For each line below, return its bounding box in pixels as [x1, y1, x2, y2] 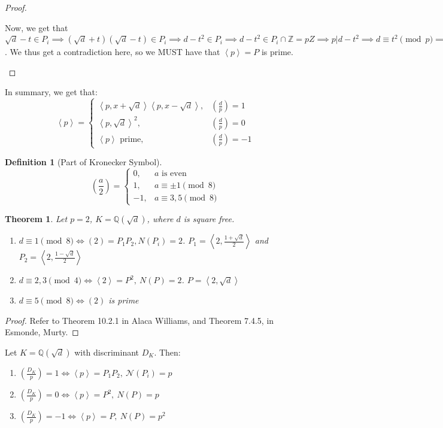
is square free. [183, 213, 235, 225]
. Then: [154, 346, 181, 359]
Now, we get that [5, 21, 68, 34]
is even [162, 169, 187, 178]
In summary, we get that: [5, 86, 98, 98]
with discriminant [74, 346, 139, 359]
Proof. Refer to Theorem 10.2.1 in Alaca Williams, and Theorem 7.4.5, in [5, 314, 274, 326]
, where [147, 213, 174, 225]
